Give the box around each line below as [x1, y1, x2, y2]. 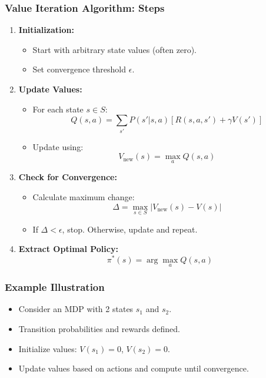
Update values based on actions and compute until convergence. [18, 362, 249, 374]
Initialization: [18, 24, 74, 36]
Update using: [32, 140, 84, 152]
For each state [32, 102, 84, 115]
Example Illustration [5, 280, 105, 294]
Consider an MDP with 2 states [18, 303, 134, 315]
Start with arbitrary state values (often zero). [32, 43, 197, 55]
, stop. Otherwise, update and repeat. [62, 223, 198, 235]
